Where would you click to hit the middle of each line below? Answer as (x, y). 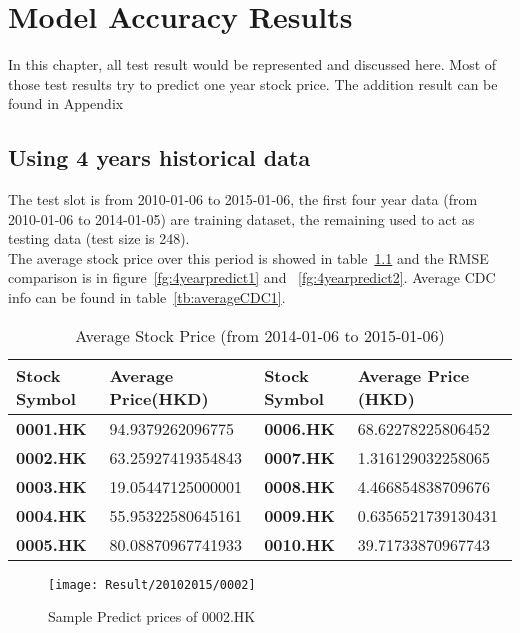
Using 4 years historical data (159, 157)
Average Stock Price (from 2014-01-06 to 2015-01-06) (260, 335)
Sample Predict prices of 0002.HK (152, 616)
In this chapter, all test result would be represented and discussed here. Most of (252, 64)
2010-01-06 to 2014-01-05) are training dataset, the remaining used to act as (241, 218)
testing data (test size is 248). (99, 238)
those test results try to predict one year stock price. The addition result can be (253, 83)
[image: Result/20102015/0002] (152, 584)
